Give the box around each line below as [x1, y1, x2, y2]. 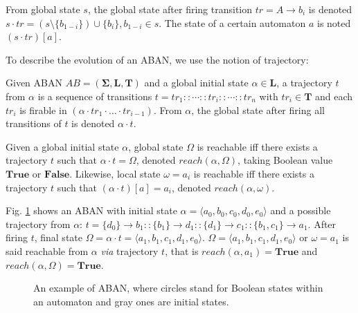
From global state [6, 2, 80, 16]
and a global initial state [144, 75, 249, 90]
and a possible [270, 203, 331, 218]
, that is [165, 243, 199, 258]
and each [314, 88, 353, 103]
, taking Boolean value [238, 153, 333, 167]
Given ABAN [6, 75, 62, 90]
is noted [316, 15, 351, 30]
